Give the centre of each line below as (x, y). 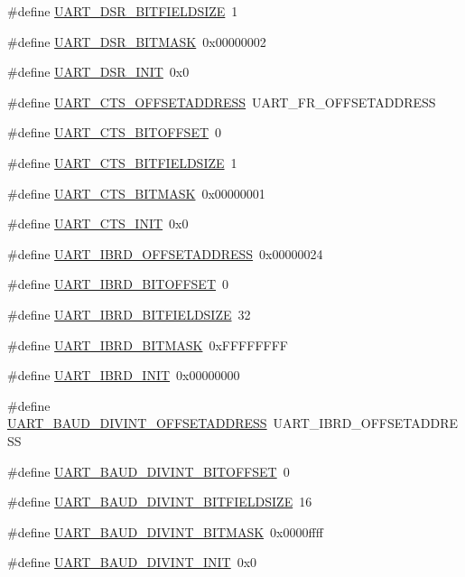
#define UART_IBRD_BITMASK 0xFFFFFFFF (148, 344)
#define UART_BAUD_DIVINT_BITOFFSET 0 (149, 471)
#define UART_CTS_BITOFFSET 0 (115, 132)
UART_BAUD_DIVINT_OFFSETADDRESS (137, 423)
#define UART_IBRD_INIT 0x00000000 (124, 375)
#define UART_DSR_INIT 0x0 (98, 72)
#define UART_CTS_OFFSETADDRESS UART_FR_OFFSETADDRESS (222, 102)
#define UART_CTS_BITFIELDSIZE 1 (122, 162)
